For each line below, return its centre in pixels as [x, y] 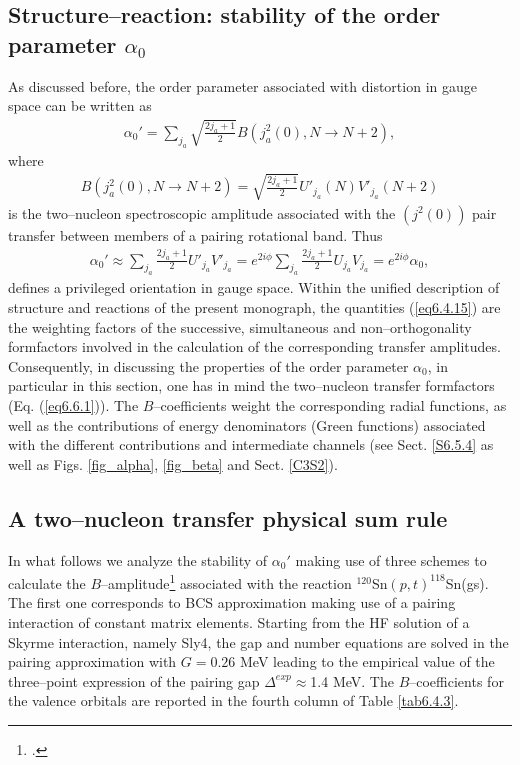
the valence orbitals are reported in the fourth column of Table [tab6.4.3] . [233, 700]
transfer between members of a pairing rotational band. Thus [195, 234]
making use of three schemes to [391, 559]
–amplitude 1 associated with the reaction [226, 581]
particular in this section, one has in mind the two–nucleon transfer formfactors [251, 385]
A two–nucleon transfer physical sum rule [228, 517]
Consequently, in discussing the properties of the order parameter [208, 365]
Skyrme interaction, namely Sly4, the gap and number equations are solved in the [258, 641]
